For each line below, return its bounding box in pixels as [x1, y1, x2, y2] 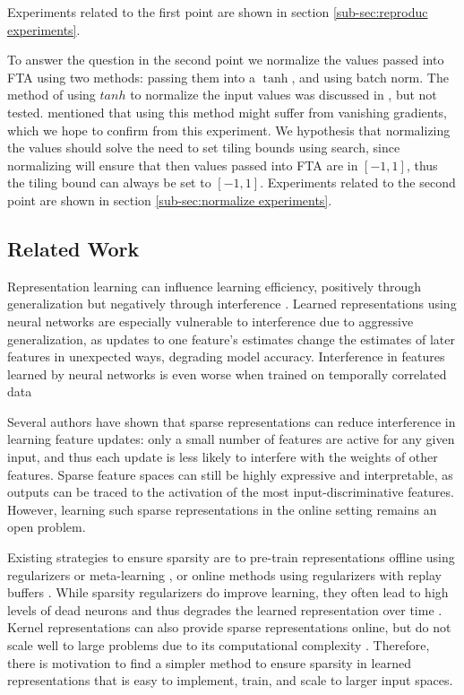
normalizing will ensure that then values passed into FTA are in [7, 155, 358, 174]
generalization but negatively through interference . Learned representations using [7, 294, 457, 313]
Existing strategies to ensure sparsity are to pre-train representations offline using [7, 548, 455, 567]
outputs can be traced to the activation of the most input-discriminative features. [7, 482, 454, 501]
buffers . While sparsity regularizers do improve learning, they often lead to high [7, 583, 449, 602]
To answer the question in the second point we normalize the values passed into [7, 50, 444, 69]
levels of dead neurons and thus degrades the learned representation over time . [7, 600, 443, 619]
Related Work [7, 234, 140, 262]
